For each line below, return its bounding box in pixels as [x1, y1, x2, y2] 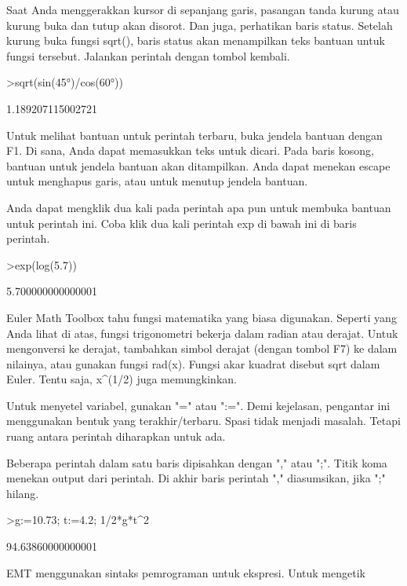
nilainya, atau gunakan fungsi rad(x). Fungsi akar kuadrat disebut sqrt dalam [6, 355, 380, 372]
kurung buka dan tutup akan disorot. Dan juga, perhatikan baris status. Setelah [6, 16, 393, 33]
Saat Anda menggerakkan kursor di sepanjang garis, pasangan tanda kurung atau [6, 2, 399, 17]
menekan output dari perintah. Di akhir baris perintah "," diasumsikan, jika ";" [6, 470, 386, 486]
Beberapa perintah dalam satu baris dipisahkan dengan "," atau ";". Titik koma [6, 454, 387, 471]
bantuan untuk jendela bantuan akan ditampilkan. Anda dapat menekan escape [6, 157, 391, 174]
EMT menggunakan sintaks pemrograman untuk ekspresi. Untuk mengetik [6, 564, 365, 581]
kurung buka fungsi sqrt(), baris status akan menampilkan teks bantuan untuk [6, 32, 385, 49]
